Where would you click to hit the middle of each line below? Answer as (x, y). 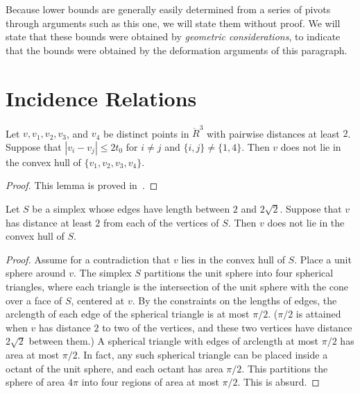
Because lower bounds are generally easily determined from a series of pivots (168, 9)
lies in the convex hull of (233, 259)
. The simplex (102, 273)
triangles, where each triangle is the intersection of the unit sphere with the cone (177, 286)
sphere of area (35, 382)
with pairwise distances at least (273, 133)
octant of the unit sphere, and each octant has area (114, 368)
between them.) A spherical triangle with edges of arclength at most (174, 341)
